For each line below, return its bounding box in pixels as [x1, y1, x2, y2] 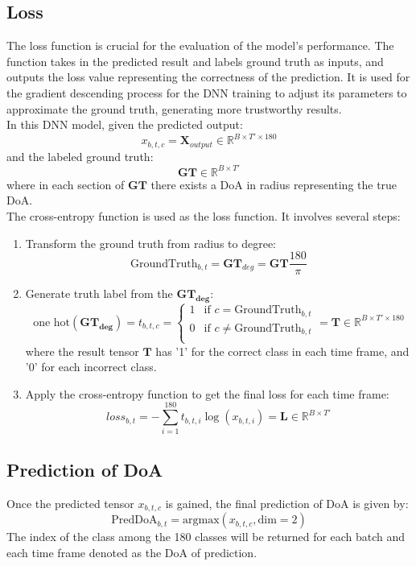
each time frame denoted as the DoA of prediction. [6, 543, 257, 560]
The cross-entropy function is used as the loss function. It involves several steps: [6, 208, 401, 224]
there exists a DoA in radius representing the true [150, 176, 397, 192]
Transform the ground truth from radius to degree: [25, 234, 276, 251]
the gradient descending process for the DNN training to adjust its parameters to [6, 84, 407, 101]
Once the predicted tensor [6, 494, 134, 511]
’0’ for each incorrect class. [25, 358, 157, 375]
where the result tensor [25, 342, 139, 359]
